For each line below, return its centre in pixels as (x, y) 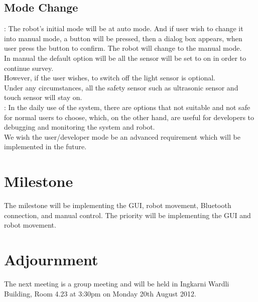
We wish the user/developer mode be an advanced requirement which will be (122, 136)
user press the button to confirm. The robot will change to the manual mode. (123, 48)
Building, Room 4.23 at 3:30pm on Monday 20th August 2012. (100, 293)
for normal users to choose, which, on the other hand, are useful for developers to (129, 117)
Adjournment (51, 260)
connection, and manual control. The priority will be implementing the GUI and (127, 215)
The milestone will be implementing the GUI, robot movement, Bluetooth (118, 205)
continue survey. (29, 68)
